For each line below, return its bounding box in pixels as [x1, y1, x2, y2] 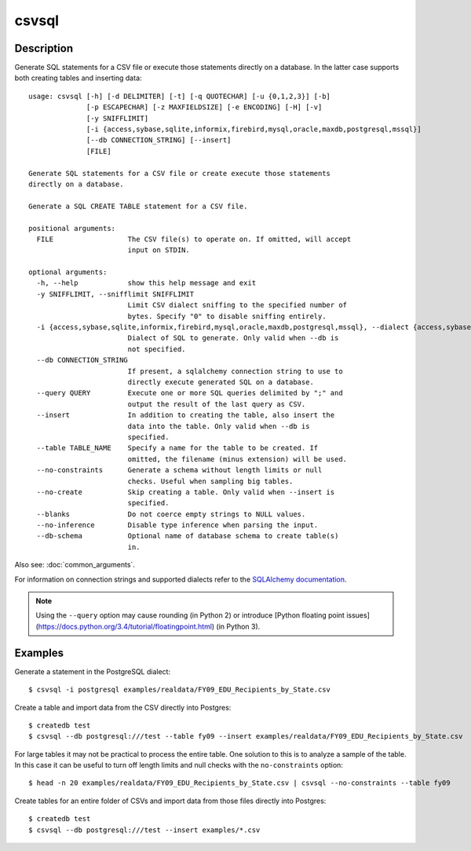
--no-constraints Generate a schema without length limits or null [36, 466, 323, 475]
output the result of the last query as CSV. [127, 399, 306, 409]
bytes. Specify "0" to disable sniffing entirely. [127, 311, 327, 321]
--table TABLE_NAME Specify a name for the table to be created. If [36, 444, 319, 453]
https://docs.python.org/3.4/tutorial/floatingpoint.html [38, 622, 212, 631]
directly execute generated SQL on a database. [127, 378, 314, 387]
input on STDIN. [127, 246, 190, 255]
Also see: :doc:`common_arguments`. [14, 560, 135, 570]
